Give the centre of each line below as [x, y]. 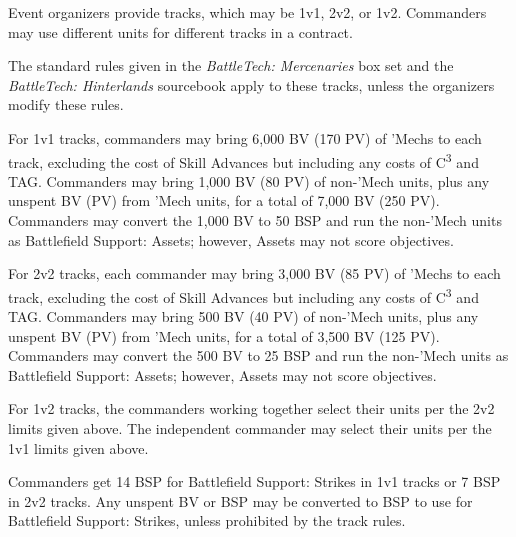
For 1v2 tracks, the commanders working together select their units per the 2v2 [251, 408]
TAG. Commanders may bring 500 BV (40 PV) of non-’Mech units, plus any [243, 316]
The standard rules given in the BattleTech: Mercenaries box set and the [231, 65]
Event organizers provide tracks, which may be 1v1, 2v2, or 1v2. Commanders [247, 12]
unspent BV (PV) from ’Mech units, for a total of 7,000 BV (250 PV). [224, 200]
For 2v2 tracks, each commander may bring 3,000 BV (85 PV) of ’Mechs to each [254, 273]
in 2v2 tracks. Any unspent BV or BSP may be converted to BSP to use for [240, 500]
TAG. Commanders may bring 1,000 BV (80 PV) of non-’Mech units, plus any [249, 180]
